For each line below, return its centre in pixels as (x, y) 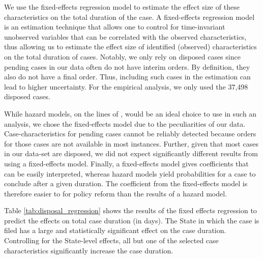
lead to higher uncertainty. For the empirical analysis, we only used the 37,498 (126, 86)
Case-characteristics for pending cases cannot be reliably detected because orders (130, 134)
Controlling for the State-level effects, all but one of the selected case (111, 240)
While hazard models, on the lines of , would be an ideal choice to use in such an (130, 113)
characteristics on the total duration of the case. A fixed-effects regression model (129, 17)
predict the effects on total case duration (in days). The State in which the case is (132, 220)
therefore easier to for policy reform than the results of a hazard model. (116, 193)
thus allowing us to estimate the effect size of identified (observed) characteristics (130, 47)
